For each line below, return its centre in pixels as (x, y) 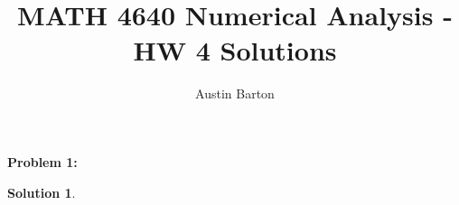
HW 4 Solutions (235, 50)
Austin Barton (235, 93)
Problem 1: (42, 161)
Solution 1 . (42, 192)
